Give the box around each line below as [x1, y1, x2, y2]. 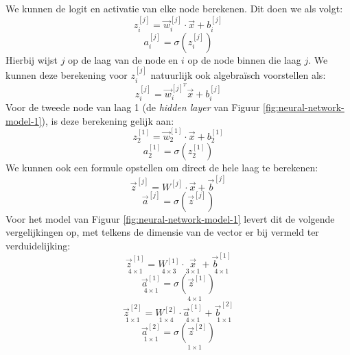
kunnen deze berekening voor [5, 68, 128, 82]
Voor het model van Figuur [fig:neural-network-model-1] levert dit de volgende [5, 211, 335, 225]
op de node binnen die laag [187, 52, 301, 66]
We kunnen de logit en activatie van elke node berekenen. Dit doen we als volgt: [5, 1, 343, 15]
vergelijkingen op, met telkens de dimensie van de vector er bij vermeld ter [5, 225, 319, 239]
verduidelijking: [5, 238, 71, 252]
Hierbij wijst [5, 52, 58, 66]
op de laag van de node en [68, 52, 178, 66]
